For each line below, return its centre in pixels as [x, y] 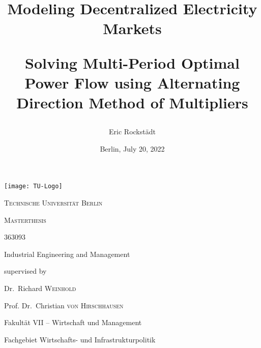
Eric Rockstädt [132, 132]
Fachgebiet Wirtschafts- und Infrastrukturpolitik [80, 339]
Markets [132, 28]
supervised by [25, 271]
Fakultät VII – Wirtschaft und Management [73, 322]
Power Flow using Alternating [132, 82]
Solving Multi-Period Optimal [132, 62]
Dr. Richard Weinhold [40, 288]
